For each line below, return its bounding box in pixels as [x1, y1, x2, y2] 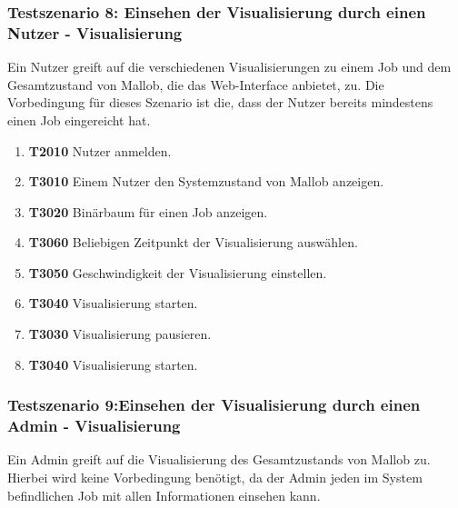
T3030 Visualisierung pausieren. [28, 324, 212, 344]
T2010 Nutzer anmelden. [28, 141, 172, 160]
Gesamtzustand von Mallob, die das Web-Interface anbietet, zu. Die [7, 75, 384, 94]
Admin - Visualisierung [7, 414, 181, 437]
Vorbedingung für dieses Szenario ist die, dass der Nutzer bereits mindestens [7, 93, 433, 112]
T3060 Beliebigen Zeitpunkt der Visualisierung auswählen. [28, 233, 358, 252]
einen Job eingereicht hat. [7, 110, 151, 129]
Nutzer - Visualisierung [7, 21, 183, 44]
